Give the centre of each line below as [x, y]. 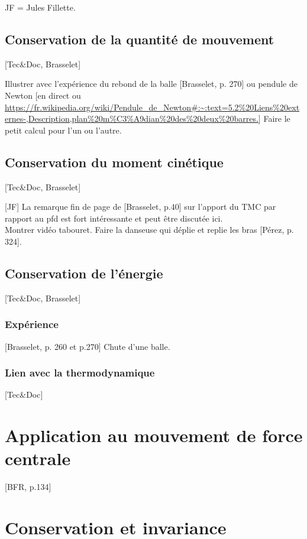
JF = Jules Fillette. [40, 7]
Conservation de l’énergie [84, 273]
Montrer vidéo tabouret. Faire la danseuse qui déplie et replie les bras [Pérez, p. [149, 230]
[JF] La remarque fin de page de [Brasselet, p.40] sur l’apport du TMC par [140, 207]
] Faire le [274, 118]
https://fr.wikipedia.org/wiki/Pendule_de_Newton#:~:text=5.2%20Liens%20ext [152, 107]
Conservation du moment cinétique [114, 162]
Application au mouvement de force [154, 435]
